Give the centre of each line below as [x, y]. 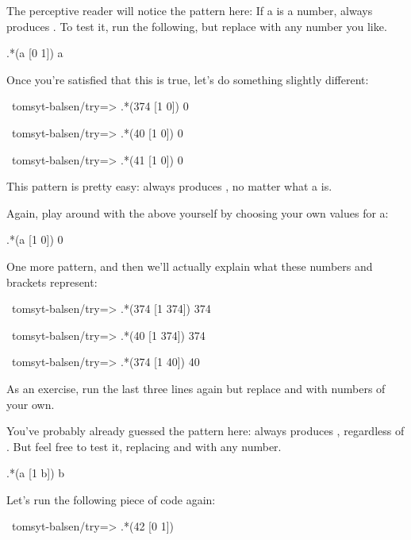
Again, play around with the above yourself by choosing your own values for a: [198, 212]
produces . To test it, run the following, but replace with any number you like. [197, 26]
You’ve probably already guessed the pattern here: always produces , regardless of [205, 431]
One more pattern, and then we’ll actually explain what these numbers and [190, 266]
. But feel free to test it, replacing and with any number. [144, 446]
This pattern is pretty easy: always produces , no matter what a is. [169, 186]
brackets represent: [52, 282]
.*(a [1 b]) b [36, 473]
